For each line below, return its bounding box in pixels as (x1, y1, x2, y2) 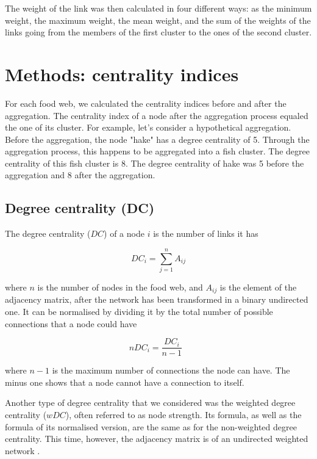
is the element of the (219, 280, 297, 293)
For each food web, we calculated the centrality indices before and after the (5, 96, 287, 109)
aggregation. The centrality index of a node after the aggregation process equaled (5, 109, 308, 121)
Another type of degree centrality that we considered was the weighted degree (5, 396, 296, 409)
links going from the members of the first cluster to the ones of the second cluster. (5, 26, 312, 38)
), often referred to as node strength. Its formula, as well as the (65, 408, 302, 421)
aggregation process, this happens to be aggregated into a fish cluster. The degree (5, 145, 310, 157)
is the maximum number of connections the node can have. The (52, 364, 290, 377)
